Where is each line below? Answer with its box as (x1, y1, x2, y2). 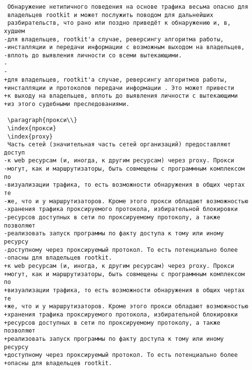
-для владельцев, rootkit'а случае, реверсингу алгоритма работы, (4, 35, 224, 43)
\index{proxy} (7, 133, 53, 140)
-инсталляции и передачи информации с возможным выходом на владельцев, (4, 44, 245, 51)
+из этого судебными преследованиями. (4, 100, 130, 107)
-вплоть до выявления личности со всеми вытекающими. (4, 52, 182, 59)
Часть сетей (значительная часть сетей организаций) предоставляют (7, 141, 231, 148)
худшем (4, 27, 25, 35)
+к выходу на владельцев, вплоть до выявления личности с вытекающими (4, 92, 238, 100)
